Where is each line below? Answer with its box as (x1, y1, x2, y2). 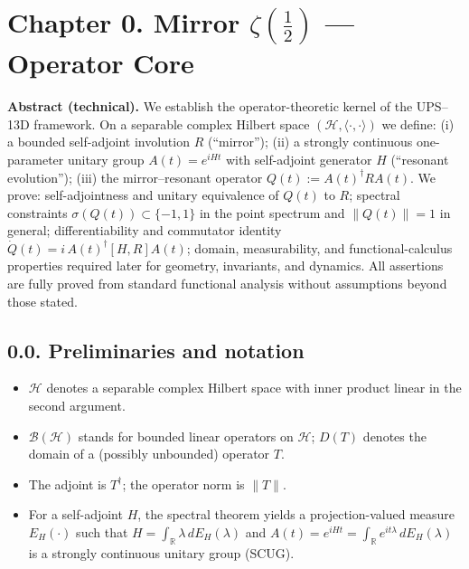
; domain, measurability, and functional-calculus (186, 238, 453, 257)
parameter (7, 149, 64, 168)
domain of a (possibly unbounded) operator (28, 444, 270, 463)
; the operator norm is (122, 474, 245, 493)
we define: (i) (381, 114, 455, 133)
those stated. (7, 291, 78, 310)
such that (76, 523, 128, 542)
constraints (7, 203, 68, 222)
